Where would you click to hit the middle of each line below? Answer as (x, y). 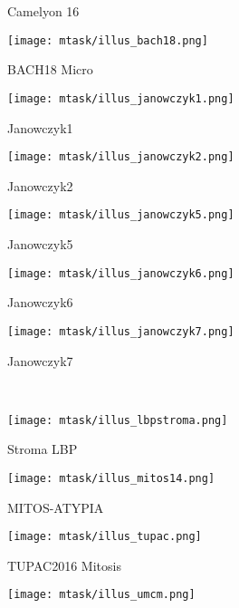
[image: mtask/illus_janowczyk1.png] (121, 98)
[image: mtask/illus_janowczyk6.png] (121, 273)
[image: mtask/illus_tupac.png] (105, 537)
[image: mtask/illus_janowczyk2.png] (121, 157)
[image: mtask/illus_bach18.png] (108, 40)
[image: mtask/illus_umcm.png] (101, 595)
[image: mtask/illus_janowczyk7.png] (121, 331)
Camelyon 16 (43, 11)
